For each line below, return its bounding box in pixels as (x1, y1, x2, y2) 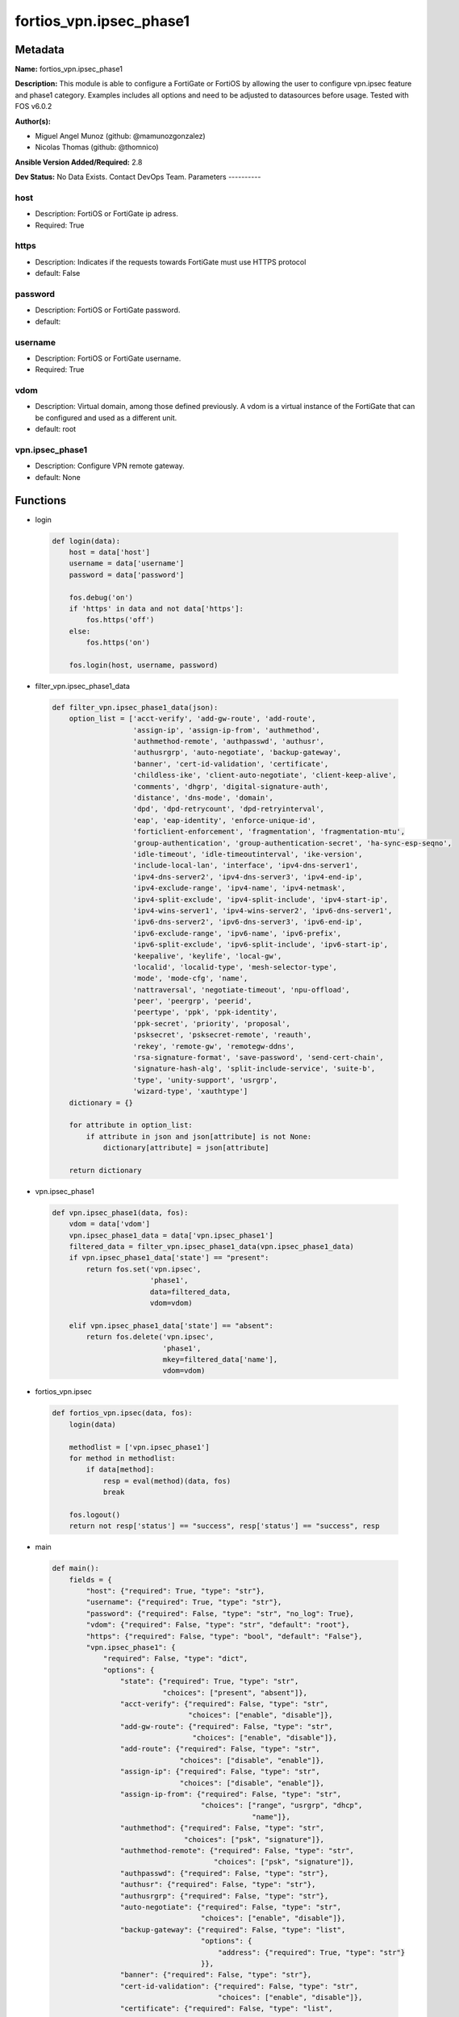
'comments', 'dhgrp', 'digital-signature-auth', (132, 782, 329, 791)
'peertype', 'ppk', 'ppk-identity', (132, 1008, 278, 1017)
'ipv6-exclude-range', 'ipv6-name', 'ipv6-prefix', (132, 929, 342, 938)
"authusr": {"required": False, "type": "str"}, (119, 1880, 316, 1890)
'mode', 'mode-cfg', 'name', (132, 974, 248, 983)
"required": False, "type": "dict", (102, 1654, 248, 1664)
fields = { (69, 1575, 112, 1585)
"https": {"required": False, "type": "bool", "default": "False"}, (86, 1631, 363, 1641)
